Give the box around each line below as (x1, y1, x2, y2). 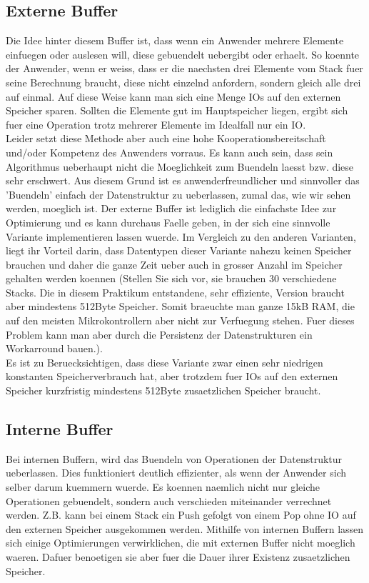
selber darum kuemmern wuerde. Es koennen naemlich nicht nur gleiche (6, 479, 320, 494)
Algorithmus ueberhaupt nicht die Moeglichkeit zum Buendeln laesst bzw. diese (6, 159, 354, 174)
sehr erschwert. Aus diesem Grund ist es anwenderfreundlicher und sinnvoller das (6, 173, 360, 188)
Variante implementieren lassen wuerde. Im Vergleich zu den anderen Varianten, (6, 229, 356, 244)
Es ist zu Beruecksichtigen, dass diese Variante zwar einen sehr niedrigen (6, 354, 323, 369)
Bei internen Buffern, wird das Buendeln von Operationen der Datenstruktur (6, 451, 343, 466)
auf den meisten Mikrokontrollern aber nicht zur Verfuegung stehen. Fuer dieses (6, 313, 355, 328)
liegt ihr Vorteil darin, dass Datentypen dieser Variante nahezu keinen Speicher (6, 243, 352, 258)
